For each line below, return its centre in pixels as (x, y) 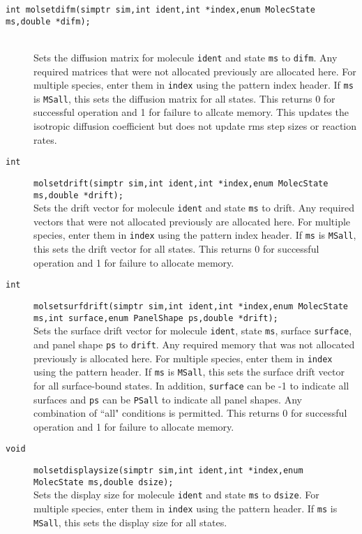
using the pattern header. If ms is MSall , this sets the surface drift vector (189, 372)
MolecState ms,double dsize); (104, 482)
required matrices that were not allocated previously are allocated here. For (195, 71)
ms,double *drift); (78, 195)
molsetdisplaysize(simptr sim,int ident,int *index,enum (168, 471)
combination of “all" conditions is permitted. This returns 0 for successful (190, 413)
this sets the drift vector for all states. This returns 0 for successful (176, 249)
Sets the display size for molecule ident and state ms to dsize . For (176, 495)
